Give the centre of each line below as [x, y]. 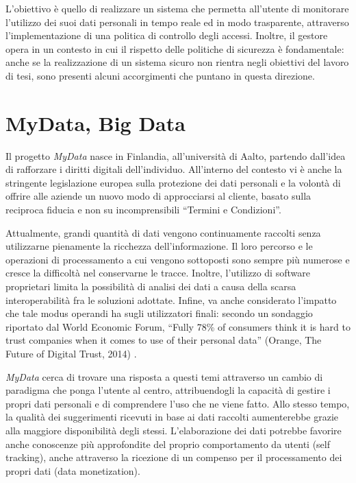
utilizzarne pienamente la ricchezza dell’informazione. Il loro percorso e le [159, 246]
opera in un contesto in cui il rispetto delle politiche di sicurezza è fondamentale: [175, 48]
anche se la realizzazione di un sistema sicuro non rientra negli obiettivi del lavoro [177, 62]
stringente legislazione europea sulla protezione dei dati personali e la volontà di [173, 182]
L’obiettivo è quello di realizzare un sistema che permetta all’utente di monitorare [177, 8]
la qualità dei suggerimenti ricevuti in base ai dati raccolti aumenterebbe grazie [172, 417]
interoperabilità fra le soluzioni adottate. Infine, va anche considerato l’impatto [171, 299]
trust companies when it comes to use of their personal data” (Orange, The [164, 340]
